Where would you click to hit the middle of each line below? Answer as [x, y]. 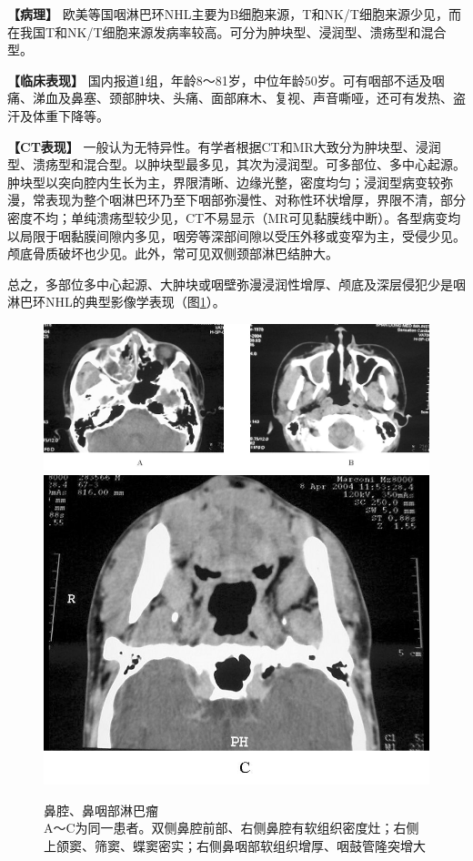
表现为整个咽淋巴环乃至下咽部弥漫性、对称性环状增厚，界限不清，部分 [255, 200]
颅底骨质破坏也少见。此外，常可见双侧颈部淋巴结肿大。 [173, 253]
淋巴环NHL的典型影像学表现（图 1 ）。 [116, 302]
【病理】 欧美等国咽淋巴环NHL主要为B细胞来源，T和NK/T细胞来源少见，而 [234, 14]
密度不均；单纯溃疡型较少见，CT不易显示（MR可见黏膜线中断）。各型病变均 [234, 217]
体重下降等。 [70, 115]
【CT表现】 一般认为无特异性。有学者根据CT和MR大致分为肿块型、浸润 [224, 146]
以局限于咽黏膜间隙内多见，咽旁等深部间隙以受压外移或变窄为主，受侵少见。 [236, 235]
